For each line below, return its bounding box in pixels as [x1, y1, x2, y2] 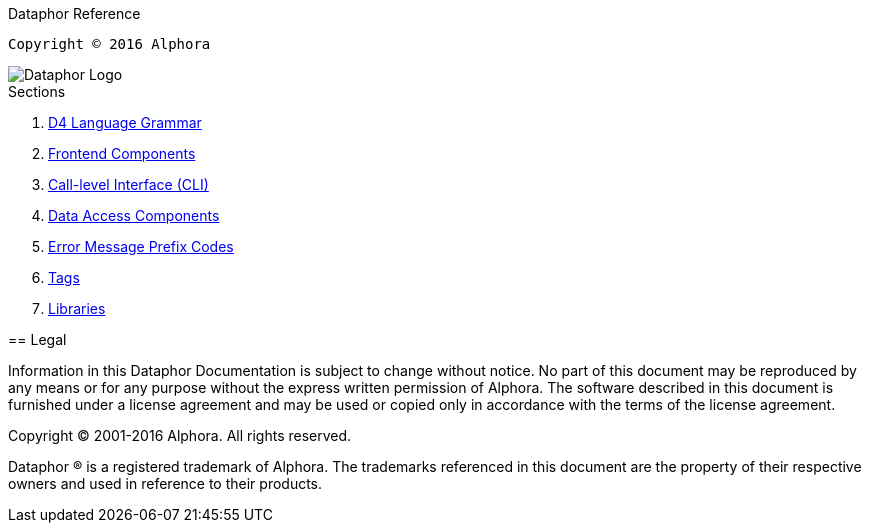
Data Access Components [48, 207, 220, 224]
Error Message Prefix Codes [48, 238, 234, 255]
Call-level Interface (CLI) [48, 176, 209, 193]
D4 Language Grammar [48, 114, 202, 131]
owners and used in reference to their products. [8, 475, 323, 492]
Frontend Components [48, 145, 196, 162]
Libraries [48, 300, 106, 317]
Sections [8, 83, 66, 100]
